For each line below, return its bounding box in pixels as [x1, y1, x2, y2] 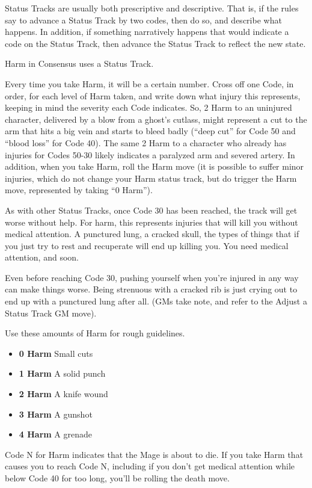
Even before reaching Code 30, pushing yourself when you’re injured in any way [5, 271, 299, 283]
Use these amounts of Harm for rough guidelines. [5, 327, 185, 339]
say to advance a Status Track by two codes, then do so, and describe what [5, 13, 282, 26]
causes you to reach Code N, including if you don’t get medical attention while [5, 460, 295, 472]
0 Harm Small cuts [19, 347, 93, 359]
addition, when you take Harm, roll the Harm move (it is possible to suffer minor [5, 160, 304, 173]
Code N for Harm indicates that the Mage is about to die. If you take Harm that [5, 448, 304, 460]
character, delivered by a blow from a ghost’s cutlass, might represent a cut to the [5, 113, 307, 125]
